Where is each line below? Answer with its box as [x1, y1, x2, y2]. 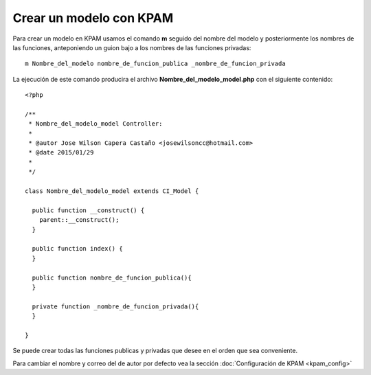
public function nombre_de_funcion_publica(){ [32, 273, 192, 282]
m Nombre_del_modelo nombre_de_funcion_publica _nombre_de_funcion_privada [25, 60, 286, 68]
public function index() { [32, 245, 123, 253]
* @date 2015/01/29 [28, 148, 94, 157]
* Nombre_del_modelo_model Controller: [28, 120, 163, 128]
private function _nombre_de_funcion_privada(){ [32, 302, 199, 310]
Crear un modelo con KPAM [12, 10, 174, 25]
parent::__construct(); [38, 216, 120, 224]
